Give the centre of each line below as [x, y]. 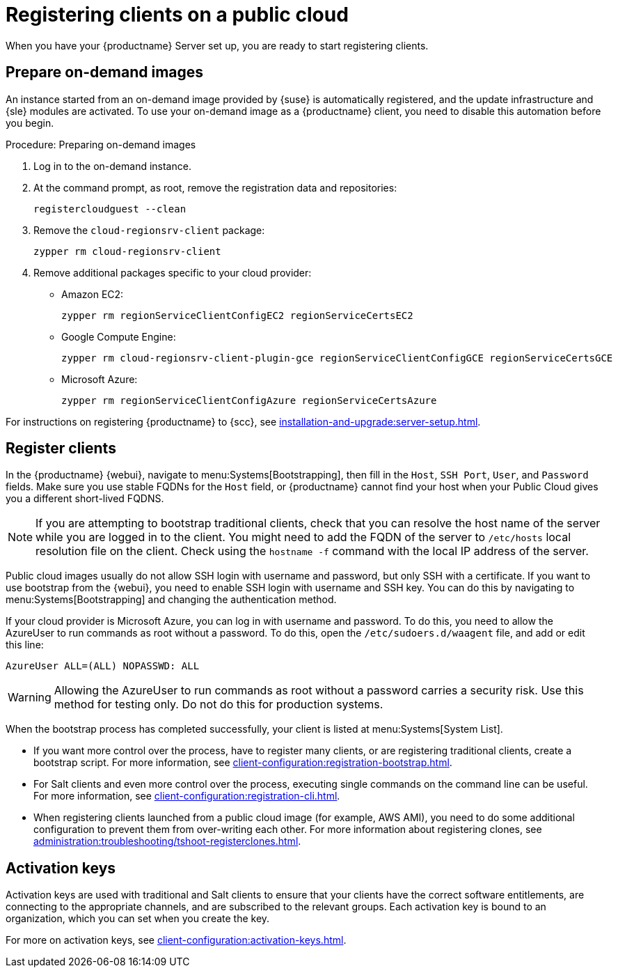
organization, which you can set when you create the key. [138, 919]
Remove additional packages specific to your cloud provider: [173, 272]
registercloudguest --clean [110, 209]
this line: [25, 645]
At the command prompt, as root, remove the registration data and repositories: [215, 187]
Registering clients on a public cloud [177, 15]
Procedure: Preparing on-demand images [101, 144]
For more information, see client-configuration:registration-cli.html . [187, 796]
